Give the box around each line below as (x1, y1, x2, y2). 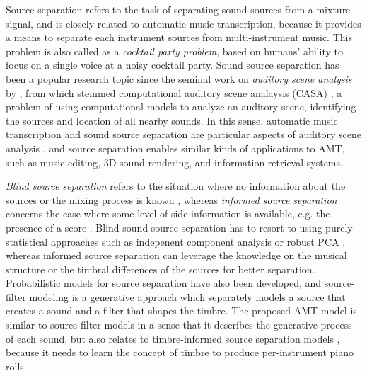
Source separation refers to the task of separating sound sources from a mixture (6, 2, 351, 16)
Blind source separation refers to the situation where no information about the (6, 178, 346, 193)
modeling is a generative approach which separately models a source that (29, 289, 346, 304)
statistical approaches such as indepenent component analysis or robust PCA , (6, 234, 346, 249)
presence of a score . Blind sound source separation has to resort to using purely (6, 220, 353, 234)
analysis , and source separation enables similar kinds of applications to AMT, (6, 140, 345, 155)
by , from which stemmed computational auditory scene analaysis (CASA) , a (6, 85, 342, 100)
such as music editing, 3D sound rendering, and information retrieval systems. (6, 154, 343, 169)
